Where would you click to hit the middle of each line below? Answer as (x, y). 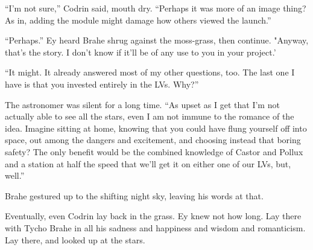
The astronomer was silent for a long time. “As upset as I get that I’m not (142, 104)
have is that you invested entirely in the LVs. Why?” (102, 84)
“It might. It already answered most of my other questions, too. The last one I (150, 72)
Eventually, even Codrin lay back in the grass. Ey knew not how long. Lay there (153, 216)
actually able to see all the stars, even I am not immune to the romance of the (150, 116)
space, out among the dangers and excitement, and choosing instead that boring (153, 140)
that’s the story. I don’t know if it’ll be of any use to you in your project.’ (141, 52)
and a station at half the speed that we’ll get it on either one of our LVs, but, (148, 163)
